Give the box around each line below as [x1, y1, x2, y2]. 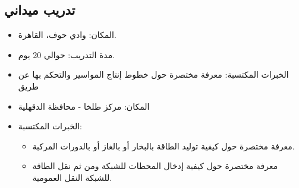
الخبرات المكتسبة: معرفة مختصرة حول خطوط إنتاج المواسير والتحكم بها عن [18, 68, 289, 81]
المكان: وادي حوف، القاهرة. [18, 28, 117, 41]
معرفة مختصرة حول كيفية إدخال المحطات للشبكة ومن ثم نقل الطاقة [32, 160, 278, 172]
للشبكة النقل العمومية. [32, 171, 112, 183]
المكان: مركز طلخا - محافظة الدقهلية [18, 100, 150, 112]
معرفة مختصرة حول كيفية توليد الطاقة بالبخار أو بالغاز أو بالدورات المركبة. [32, 139, 295, 152]
